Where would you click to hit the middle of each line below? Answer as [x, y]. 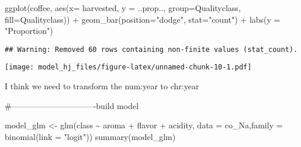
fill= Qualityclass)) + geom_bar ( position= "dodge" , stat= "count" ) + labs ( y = [143, 19]
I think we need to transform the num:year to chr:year [102, 86]
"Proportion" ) [29, 31]
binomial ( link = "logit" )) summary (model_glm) [90, 136]
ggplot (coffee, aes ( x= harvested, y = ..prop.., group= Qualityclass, [123, 8]
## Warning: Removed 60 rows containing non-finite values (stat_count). [151, 49]
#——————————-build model [72, 105]
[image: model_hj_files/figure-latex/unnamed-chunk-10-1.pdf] [128, 67]
